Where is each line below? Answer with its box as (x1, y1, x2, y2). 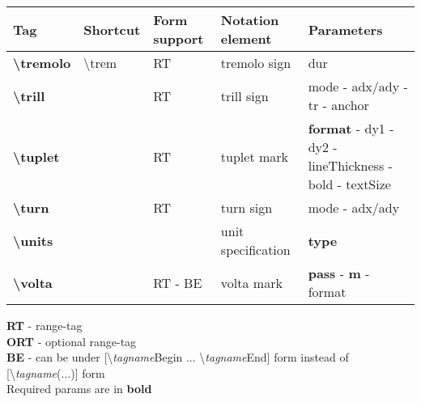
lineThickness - (308, 156, 393, 175)
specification (220, 240, 291, 259)
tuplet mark (220, 146, 289, 166)
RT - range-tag (6, 317, 83, 333)
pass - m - (308, 264, 370, 282)
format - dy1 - (308, 119, 394, 138)
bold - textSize (308, 175, 391, 193)
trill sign (220, 86, 269, 105)
